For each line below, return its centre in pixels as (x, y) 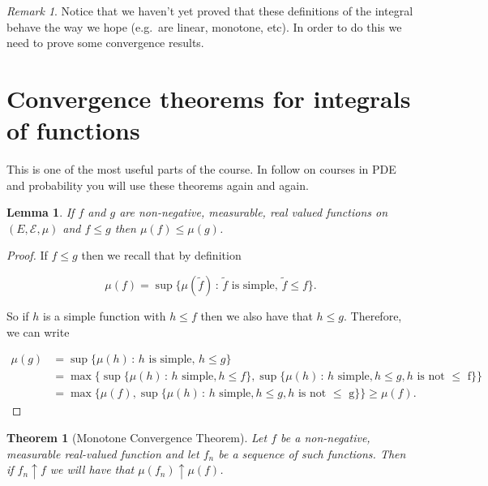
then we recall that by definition (161, 255)
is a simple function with (105, 316)
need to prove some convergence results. (105, 43)
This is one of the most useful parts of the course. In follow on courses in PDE (201, 169)
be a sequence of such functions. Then (312, 453)
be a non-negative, (325, 437)
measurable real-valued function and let (103, 453)
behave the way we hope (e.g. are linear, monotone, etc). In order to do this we (204, 26)
